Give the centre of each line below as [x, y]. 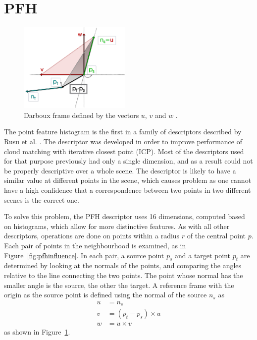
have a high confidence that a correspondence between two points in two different [128, 190]
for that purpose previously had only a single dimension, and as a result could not [128, 161]
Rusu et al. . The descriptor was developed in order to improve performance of [123, 142]
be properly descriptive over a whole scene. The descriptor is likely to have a [120, 170]
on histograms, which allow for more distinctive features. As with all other [117, 226]
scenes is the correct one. [42, 199]
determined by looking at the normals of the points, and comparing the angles [123, 265]
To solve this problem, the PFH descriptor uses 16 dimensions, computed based [125, 216]
